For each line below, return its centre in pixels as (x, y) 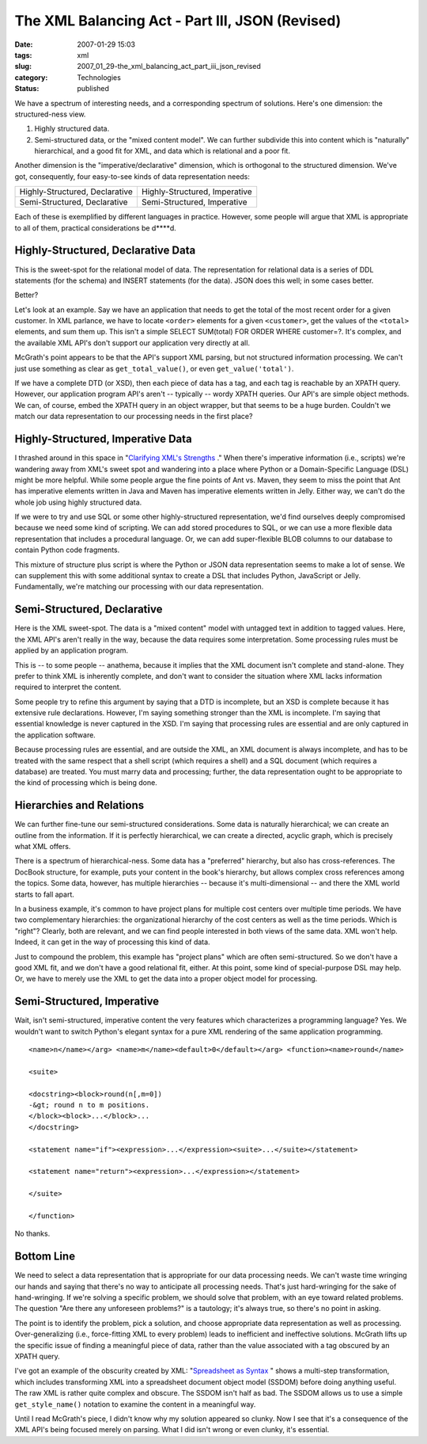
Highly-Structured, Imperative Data (104, 439)
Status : (27, 89)
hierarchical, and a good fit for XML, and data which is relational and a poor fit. (162, 151)
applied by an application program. (72, 650)
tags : (23, 55)
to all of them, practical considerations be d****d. (96, 228)
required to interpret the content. (68, 687)
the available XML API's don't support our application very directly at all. (132, 343)
